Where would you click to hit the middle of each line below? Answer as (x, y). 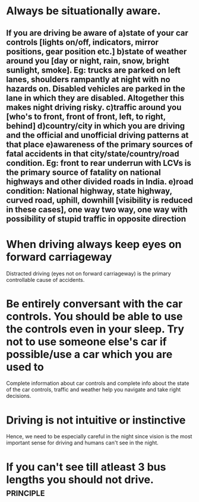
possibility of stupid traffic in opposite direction (96, 219)
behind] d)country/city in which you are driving (96, 126)
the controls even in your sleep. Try (95, 329)
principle (26, 492)
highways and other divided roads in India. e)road (100, 182)
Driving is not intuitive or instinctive (96, 420)
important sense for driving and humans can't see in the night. (82, 443)
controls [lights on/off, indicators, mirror (83, 42)
